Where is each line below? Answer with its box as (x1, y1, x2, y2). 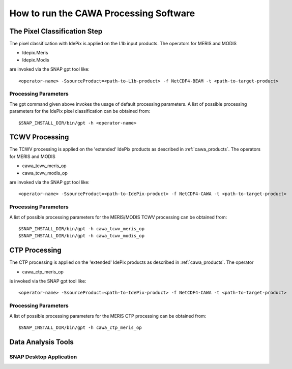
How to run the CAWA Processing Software (9, 8, 195, 19)
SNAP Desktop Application (9, 353, 77, 360)
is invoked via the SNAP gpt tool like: (9, 278, 86, 284)
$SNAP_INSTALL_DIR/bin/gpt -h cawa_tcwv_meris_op (18, 226, 145, 231)
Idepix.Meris (22, 50, 48, 56)
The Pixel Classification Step (9, 27, 103, 36)
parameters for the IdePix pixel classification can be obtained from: (9, 108, 151, 114)
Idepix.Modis (22, 56, 49, 63)
